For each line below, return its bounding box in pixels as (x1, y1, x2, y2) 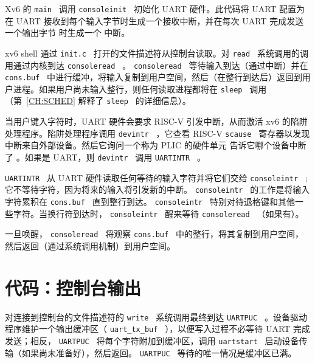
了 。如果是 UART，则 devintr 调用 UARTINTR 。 (5, 150, 206, 163)
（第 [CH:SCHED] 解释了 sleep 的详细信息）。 (5, 94, 191, 107)
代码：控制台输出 (5, 275, 142, 300)
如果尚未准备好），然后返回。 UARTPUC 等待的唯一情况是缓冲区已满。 (21, 346, 297, 359)
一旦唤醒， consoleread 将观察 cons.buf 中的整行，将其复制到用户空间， (5, 227, 304, 240)
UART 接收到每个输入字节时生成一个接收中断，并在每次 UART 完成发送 (16, 14, 304, 27)
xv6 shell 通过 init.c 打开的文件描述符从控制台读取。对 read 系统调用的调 (5, 46, 308, 59)
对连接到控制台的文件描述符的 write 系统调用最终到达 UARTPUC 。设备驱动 (5, 310, 307, 323)
